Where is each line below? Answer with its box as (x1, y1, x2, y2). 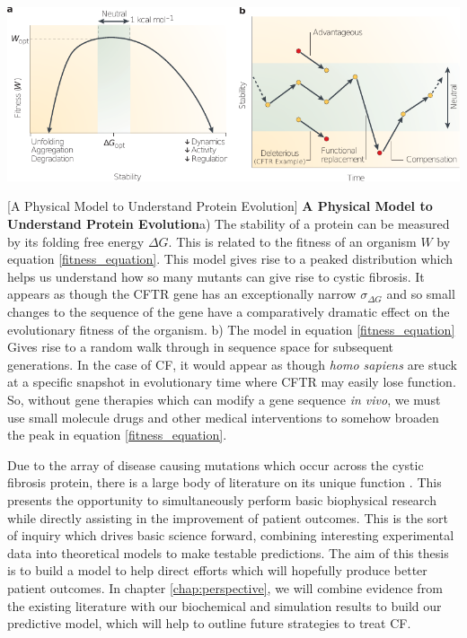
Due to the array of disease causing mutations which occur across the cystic (7, 455, 424, 474)
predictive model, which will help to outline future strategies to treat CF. (7, 614, 411, 633)
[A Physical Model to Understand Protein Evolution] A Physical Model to (7, 197, 433, 215)
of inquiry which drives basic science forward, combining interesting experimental (7, 526, 454, 545)
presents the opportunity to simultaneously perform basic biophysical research (7, 490, 436, 509)
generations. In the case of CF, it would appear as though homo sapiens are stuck (7, 354, 457, 373)
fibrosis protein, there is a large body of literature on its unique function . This (7, 473, 442, 492)
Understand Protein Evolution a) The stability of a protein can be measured (7, 214, 450, 233)
